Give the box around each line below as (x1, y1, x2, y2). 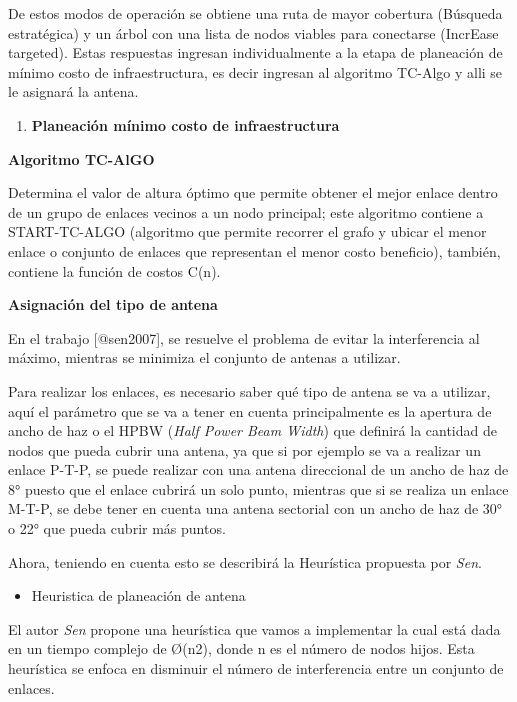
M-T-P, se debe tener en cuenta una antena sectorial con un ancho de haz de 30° (8, 498, 503, 519)
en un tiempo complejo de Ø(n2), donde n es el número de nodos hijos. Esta (8, 638, 475, 659)
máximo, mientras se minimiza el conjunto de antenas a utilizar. (8, 347, 401, 368)
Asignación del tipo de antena (8, 294, 218, 315)
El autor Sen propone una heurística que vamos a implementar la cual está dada (8, 618, 501, 639)
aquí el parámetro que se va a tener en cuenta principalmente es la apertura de (8, 400, 492, 421)
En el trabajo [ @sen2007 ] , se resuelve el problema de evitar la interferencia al (8, 327, 480, 348)
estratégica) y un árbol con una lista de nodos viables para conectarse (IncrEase (8, 22, 499, 43)
